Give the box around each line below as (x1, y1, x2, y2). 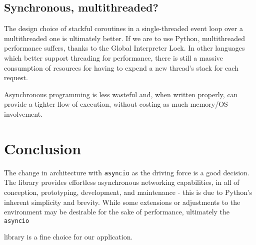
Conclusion (4, 138, 81, 158)
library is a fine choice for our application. (4, 231, 133, 242)
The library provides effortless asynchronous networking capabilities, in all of (4, 177, 239, 187)
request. (4, 72, 28, 83)
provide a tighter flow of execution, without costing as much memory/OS (4, 99, 228, 109)
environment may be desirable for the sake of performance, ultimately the (4, 206, 230, 217)
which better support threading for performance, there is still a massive (4, 52, 223, 63)
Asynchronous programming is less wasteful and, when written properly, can (4, 89, 238, 99)
